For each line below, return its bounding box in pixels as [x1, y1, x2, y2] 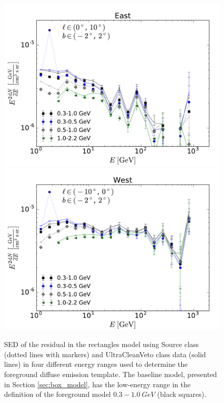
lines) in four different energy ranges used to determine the [4, 359, 188, 369]
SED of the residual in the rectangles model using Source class [4, 339, 199, 350]
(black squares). [157, 389, 207, 399]
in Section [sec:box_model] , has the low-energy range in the [4, 379, 191, 389]
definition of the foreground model [4, 389, 111, 399]
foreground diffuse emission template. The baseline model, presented [4, 368, 217, 379]
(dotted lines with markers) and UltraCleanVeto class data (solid [4, 349, 206, 359]
